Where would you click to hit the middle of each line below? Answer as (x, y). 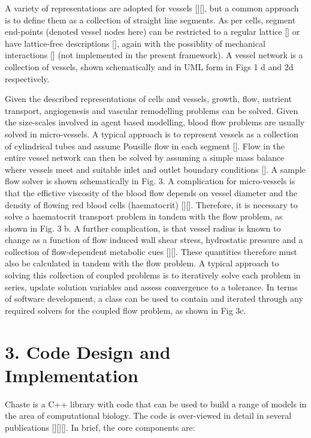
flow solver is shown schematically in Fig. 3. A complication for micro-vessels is (150, 181)
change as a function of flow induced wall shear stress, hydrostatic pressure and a (154, 240)
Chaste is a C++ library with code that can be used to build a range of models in (156, 403)
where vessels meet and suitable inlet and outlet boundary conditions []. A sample (155, 169)
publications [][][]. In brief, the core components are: (100, 427)
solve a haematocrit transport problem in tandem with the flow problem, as (144, 216)
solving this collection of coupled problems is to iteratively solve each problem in (153, 275)
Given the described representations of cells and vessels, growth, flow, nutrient (148, 99)
